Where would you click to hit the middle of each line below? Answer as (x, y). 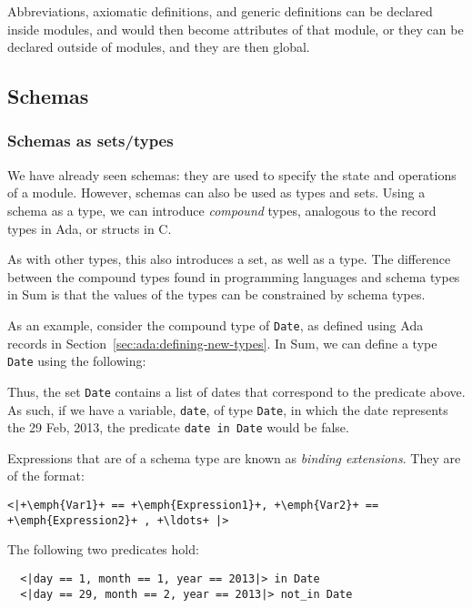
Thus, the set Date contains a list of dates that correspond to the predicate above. (236, 391)
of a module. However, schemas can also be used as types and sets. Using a (216, 193)
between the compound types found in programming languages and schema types (234, 276)
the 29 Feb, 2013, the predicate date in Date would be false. (178, 427)
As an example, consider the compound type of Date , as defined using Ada (216, 324)
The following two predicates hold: (103, 549)
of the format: (46, 476)
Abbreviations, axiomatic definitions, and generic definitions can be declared (220, 11)
